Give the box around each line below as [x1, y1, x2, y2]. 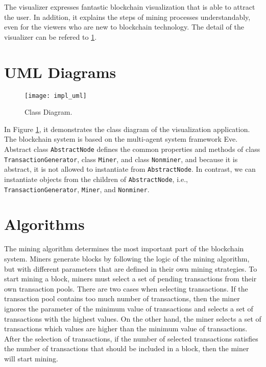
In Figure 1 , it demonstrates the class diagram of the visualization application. [4, 123, 250, 134]
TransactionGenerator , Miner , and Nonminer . [4, 183, 150, 194]
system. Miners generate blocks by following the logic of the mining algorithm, [4, 253, 250, 264]
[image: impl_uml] [25, 92, 87, 99]
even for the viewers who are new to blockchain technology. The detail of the [4, 21, 244, 32]
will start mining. [4, 353, 58, 363]
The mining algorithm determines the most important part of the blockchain [4, 243, 244, 254]
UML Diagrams [4, 61, 116, 82]
